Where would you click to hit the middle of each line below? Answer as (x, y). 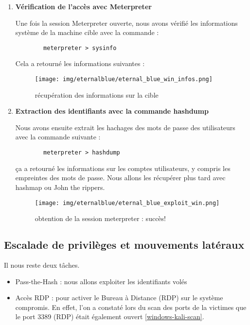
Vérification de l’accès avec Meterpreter (83, 6)
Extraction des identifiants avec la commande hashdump (112, 111)
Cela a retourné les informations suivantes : (80, 63)
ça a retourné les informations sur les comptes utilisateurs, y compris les (123, 168)
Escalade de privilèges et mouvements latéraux (124, 245)
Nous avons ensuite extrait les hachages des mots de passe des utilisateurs (125, 127)
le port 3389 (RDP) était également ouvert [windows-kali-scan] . (110, 316)
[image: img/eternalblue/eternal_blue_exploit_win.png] (127, 203)
